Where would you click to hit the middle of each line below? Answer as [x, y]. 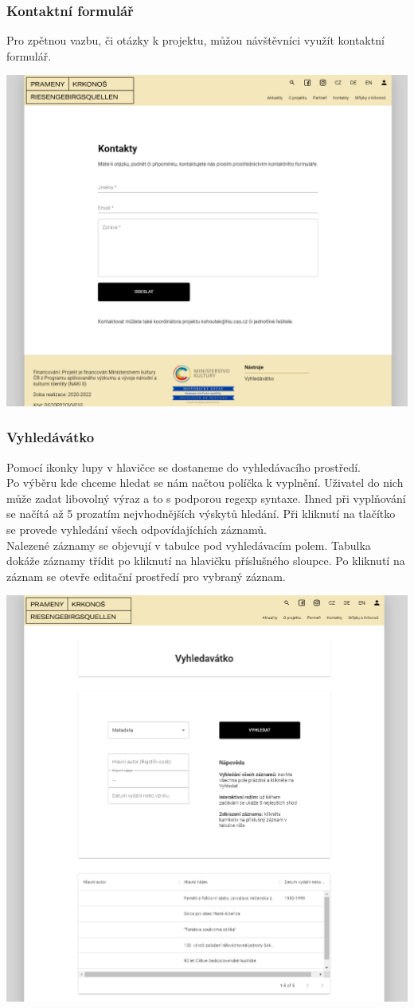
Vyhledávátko [51, 437]
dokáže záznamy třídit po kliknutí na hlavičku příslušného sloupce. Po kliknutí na [206, 561]
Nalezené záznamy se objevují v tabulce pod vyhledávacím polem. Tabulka [189, 545]
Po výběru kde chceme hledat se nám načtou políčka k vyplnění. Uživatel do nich [205, 482]
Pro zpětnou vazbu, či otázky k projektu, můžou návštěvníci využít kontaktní [195, 40]
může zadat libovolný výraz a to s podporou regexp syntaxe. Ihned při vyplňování [206, 498]
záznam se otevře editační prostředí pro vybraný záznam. [146, 576]
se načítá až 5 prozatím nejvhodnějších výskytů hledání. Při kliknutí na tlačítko [201, 514]
